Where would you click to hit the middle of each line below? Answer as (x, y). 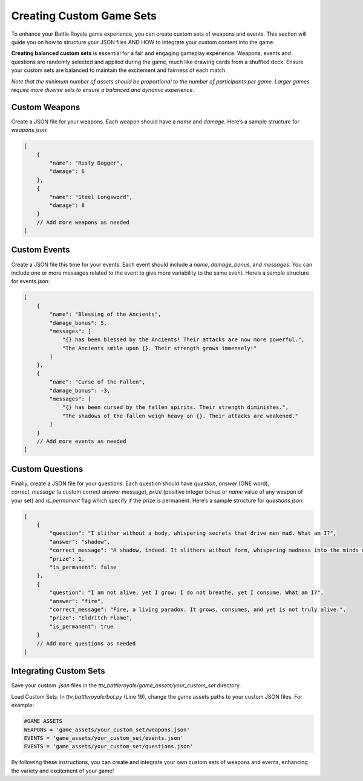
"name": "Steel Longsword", (91, 197)
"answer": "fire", (77, 601)
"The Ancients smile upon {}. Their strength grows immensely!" (159, 348)
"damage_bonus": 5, (78, 323)
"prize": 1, (67, 559)
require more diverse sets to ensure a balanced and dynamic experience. (103, 90)
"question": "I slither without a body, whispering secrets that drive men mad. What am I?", (193, 533)
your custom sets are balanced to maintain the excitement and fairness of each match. (119, 70)
